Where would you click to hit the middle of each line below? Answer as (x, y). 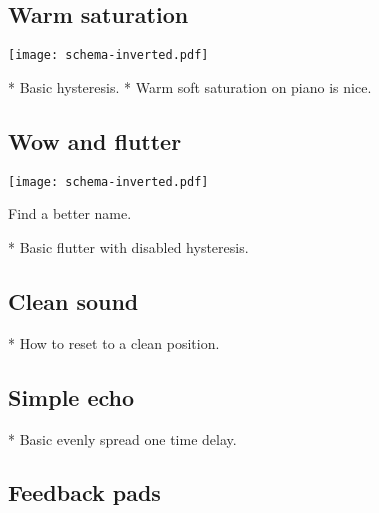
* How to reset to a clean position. (114, 342)
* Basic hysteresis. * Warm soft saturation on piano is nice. (190, 86)
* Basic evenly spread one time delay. (122, 438)
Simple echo (71, 396)
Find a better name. (70, 213)
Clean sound (73, 300)
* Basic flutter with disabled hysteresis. (128, 246)
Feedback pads (84, 492)
